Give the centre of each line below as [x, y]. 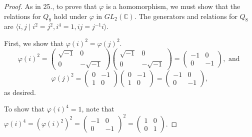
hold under [70, 16]
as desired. [20, 92]
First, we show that [34, 43]
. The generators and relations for [186, 16]
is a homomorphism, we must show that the [173, 6]
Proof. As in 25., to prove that [50, 6]
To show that [24, 109]
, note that [98, 109]
